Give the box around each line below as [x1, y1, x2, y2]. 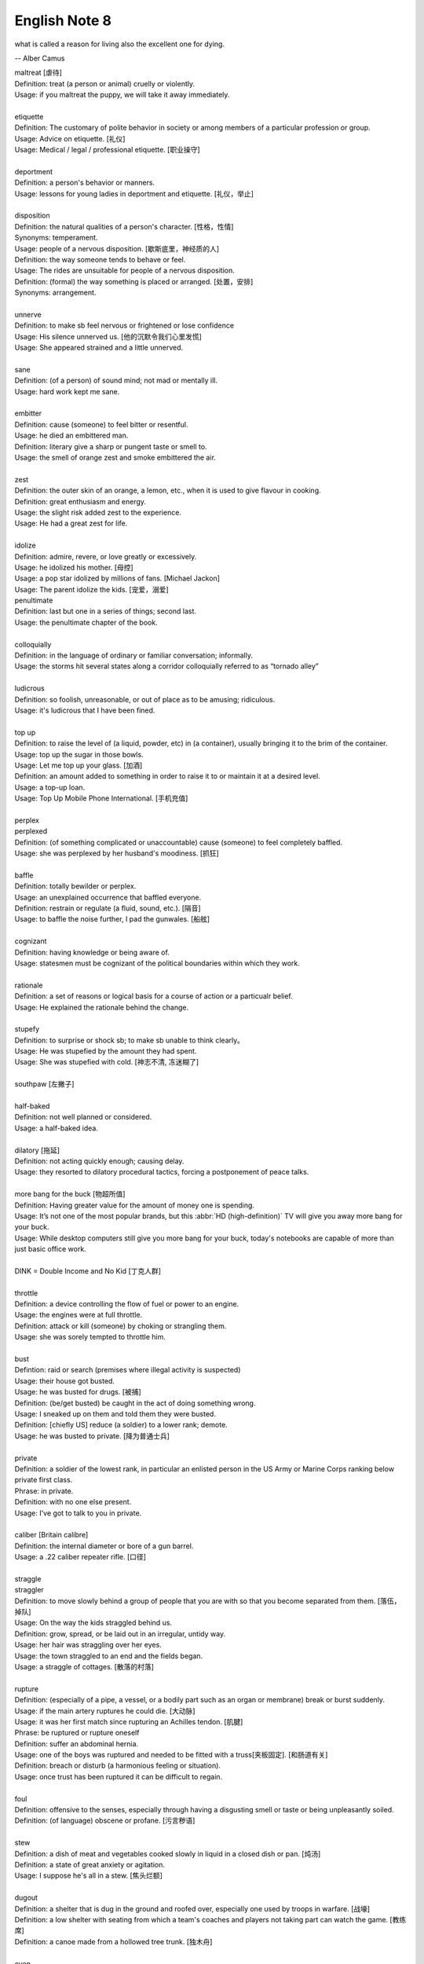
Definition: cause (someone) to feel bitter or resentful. [14, 420, 188, 429]
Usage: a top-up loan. [14, 782, 86, 792]
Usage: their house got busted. [14, 1376, 115, 1386]
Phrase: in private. [14, 1486, 74, 1496]
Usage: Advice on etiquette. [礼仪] [14, 134, 126, 143]
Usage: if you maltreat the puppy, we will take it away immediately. [14, 90, 230, 100]
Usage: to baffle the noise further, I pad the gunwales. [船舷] [14, 914, 210, 924]
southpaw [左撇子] [14, 1079, 75, 1089]
